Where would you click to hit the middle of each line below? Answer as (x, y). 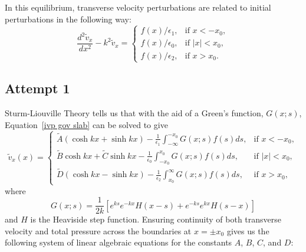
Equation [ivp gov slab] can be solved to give (86, 124)
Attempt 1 (37, 88)
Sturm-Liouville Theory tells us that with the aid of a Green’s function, (134, 112)
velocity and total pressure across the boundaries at (98, 230)
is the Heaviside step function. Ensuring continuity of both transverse (156, 219)
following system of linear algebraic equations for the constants (119, 242)
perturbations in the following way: (68, 19)
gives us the (248, 230)
